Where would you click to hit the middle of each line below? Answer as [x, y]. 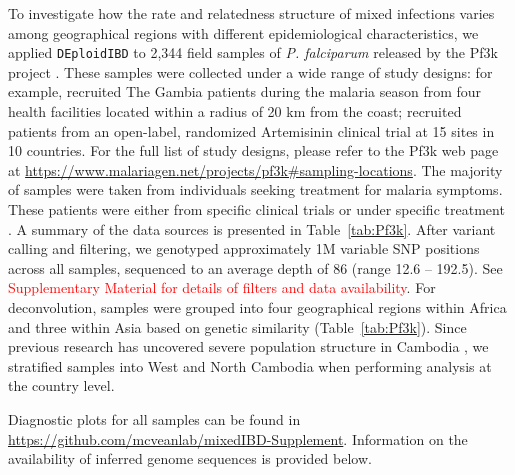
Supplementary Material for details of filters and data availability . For [222, 287]
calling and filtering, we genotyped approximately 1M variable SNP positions [244, 248]
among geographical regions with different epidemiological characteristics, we [243, 32]
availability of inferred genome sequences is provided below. [190, 458]
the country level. [61, 385]
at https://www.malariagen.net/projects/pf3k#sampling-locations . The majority [255, 169]
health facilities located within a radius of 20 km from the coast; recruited [235, 111]
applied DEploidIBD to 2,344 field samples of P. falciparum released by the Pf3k [253, 52]
